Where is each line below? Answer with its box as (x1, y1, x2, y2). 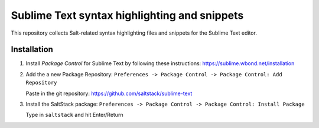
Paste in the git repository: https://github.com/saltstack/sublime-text (25, 90, 193, 97)
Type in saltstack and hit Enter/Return (25, 112, 123, 119)
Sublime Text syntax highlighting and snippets (11, 9, 244, 22)
